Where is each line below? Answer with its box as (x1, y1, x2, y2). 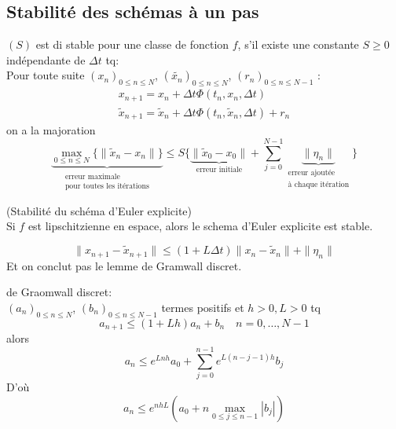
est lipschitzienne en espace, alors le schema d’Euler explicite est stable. (27, 218, 373, 234)
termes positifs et (161, 299, 244, 316)
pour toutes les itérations (64, 181, 149, 190)
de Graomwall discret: (6, 284, 112, 300)
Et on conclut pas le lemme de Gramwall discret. (6, 257, 242, 273)
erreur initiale (196, 166, 243, 174)
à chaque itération (288, 180, 350, 189)
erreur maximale (64, 172, 120, 181)
